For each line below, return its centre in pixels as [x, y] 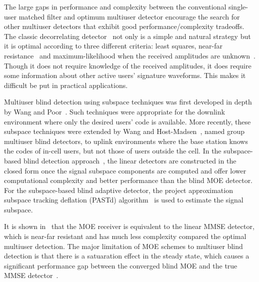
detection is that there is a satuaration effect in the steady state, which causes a [127, 256]
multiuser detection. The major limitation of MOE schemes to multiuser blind [123, 246]
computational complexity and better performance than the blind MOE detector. [128, 180]
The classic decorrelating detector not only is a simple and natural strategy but [127, 36]
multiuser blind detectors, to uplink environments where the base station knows [126, 141]
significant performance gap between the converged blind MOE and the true [121, 265]
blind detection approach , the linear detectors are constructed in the [130, 160]
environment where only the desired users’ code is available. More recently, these [127, 121]
